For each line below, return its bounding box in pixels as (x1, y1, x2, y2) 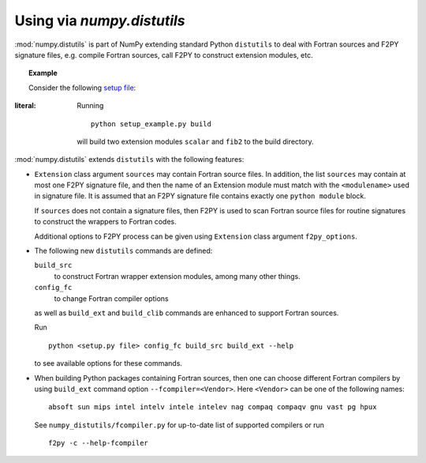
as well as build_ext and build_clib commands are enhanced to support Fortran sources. (34, 308, 339, 318)
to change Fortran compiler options (54, 293, 169, 303)
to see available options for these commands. (34, 359, 183, 368)
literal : (14, 101, 37, 111)
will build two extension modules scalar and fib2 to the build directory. (77, 137, 314, 146)
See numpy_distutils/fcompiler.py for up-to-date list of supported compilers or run (34, 420, 325, 430)
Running (77, 101, 104, 111)
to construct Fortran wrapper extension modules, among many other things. (54, 271, 301, 280)
